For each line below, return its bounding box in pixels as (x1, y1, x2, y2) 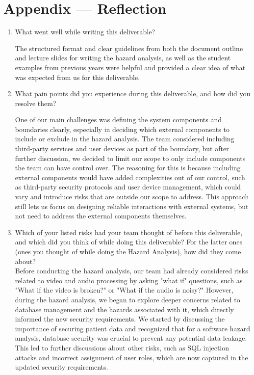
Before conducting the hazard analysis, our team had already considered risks (15, 266, 248, 276)
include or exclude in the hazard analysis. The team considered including (15, 134, 234, 144)
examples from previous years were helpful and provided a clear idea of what (15, 62, 246, 72)
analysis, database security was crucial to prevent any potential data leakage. (15, 333, 247, 343)
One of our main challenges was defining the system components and (15, 114, 222, 125)
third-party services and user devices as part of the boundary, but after (15, 143, 229, 154)
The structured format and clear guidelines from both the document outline (15, 43, 243, 53)
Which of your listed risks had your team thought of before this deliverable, (15, 227, 243, 237)
